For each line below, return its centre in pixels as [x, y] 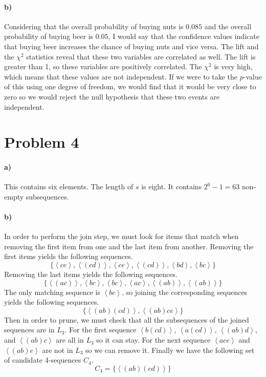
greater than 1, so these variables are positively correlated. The [103, 66]
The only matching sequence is [52, 292]
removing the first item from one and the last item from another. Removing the [129, 246]
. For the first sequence [101, 330]
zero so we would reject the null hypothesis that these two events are [112, 96]
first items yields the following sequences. [69, 256]
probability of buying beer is [49, 36]
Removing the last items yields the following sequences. [91, 274]
